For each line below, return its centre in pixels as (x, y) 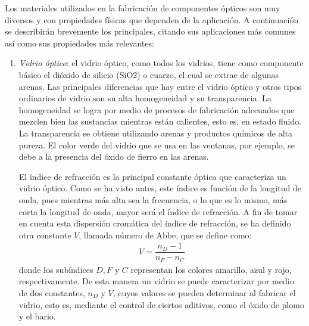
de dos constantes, (52, 293)
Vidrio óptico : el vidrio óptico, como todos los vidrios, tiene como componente (161, 63)
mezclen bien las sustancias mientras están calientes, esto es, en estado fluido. (160, 121)
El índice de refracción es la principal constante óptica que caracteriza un (152, 176)
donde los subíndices (56, 269)
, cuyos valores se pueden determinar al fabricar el (204, 293)
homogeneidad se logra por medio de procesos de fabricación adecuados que (157, 109)
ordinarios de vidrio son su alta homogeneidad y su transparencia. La (145, 98)
